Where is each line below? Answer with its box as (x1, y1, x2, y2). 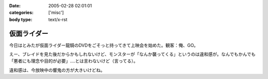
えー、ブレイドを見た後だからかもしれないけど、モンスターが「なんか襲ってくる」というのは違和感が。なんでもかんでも (9, 52, 256, 57)
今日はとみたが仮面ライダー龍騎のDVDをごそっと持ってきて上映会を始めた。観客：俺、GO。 (9, 42, 199, 48)
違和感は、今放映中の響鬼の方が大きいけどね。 (9, 67, 105, 73)
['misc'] (48, 10, 64, 16)
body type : (9, 16, 32, 22)
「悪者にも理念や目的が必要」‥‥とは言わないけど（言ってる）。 (9, 58, 138, 64)
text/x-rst (48, 16, 67, 22)
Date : (9, 3, 21, 8)
